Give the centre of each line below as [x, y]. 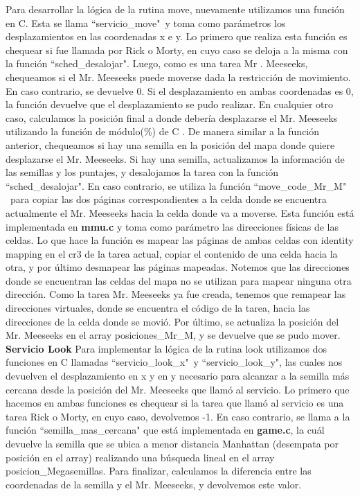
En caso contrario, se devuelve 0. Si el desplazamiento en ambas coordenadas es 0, [180, 90]
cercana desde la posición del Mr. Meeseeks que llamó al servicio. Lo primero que [178, 389]
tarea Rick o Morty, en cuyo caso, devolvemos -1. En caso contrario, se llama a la [178, 416]
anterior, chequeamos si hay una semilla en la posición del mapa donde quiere [170, 144]
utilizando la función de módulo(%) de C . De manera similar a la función [163, 131]
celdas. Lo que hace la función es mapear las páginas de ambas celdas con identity [180, 240]
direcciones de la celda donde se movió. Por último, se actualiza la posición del [172, 321]
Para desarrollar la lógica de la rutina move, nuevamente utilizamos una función [175, 9]
